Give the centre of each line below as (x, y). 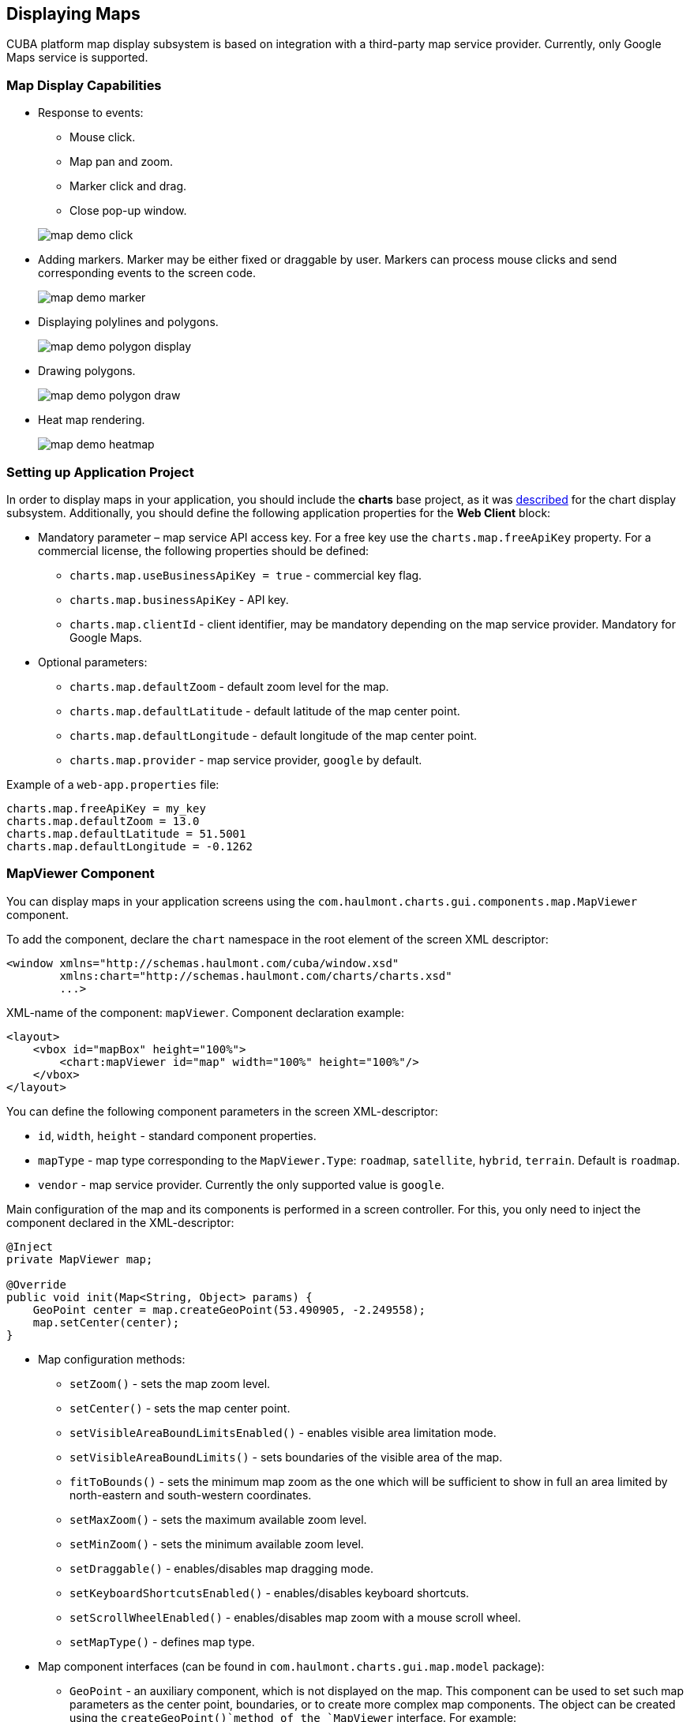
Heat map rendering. (92, 420)
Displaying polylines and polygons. (128, 322)
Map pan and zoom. (122, 162)
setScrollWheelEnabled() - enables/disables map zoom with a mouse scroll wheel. (295, 1617)
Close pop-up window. (128, 211)
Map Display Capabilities (84, 85)
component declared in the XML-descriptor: (120, 1222)
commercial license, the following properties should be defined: (204, 550)
